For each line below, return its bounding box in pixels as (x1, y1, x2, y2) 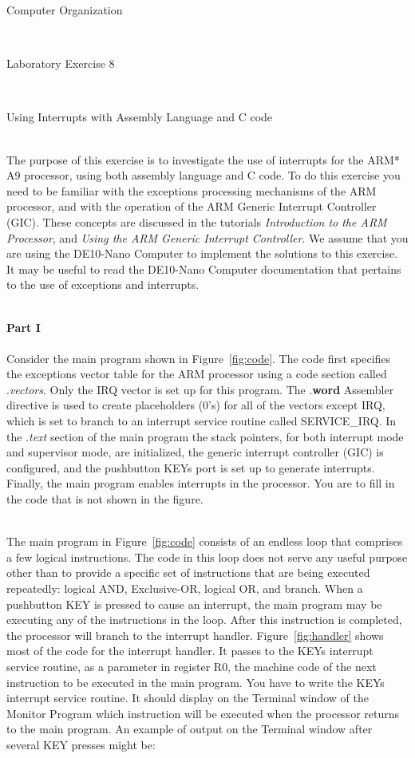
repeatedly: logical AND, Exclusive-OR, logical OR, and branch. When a (6, 580, 363, 596)
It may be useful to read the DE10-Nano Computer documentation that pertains (6, 260, 401, 277)
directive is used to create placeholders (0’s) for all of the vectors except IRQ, (6, 397, 385, 413)
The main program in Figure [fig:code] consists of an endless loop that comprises (6, 533, 403, 550)
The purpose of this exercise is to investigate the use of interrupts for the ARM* (6, 151, 400, 168)
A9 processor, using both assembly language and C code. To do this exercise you (6, 167, 401, 184)
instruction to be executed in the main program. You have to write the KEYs (6, 673, 385, 690)
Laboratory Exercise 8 (6, 55, 115, 72)
